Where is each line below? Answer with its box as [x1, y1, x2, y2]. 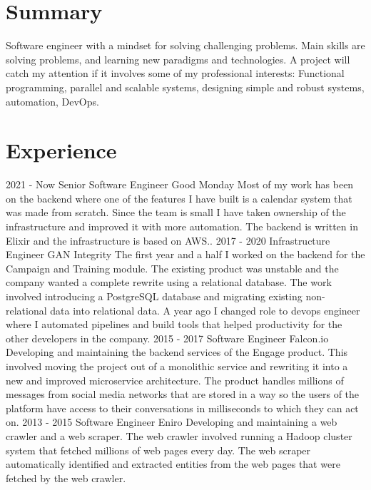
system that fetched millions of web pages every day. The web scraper [6, 442, 311, 457]
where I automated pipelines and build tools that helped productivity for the [6, 317, 342, 332]
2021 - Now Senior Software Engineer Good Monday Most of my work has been [6, 177, 354, 192]
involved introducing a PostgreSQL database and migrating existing [6, 288, 303, 303]
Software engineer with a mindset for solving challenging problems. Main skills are [6, 38, 365, 53]
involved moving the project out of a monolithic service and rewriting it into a [6, 358, 348, 373]
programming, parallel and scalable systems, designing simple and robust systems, [6, 79, 365, 94]
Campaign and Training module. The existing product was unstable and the [6, 260, 339, 275]
